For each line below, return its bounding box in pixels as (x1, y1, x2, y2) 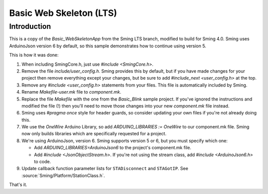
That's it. (9, 182, 27, 188)
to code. (34, 159, 51, 165)
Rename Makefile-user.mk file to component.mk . (21, 89, 122, 95)
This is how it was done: (9, 52, 59, 58)
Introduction (9, 22, 51, 31)
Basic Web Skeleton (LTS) (9, 7, 118, 18)
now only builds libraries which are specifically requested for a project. (21, 131, 167, 137)
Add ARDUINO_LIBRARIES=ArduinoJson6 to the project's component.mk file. (34, 145, 192, 151)
